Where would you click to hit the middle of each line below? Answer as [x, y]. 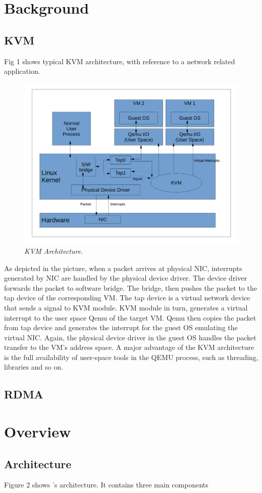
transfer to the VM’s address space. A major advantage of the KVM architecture [129, 347]
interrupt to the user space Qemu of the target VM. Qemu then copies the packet [130, 317]
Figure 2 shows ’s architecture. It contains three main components [106, 485]
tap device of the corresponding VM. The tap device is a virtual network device [127, 298]
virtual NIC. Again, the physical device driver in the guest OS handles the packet [130, 337]
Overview [38, 432]
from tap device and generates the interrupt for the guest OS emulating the [121, 327]
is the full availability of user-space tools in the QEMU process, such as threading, [131, 357]
